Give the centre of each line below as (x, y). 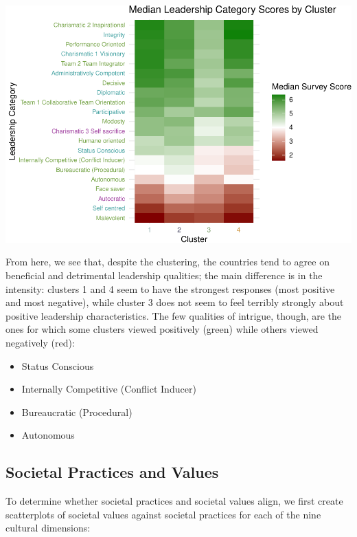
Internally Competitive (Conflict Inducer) (109, 389)
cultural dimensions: (48, 528)
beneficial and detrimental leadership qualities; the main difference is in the (164, 275)
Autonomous (48, 435)
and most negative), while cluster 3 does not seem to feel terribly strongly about (175, 302)
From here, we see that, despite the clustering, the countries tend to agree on (168, 262)
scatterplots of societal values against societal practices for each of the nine (163, 514)
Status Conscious (58, 365)
